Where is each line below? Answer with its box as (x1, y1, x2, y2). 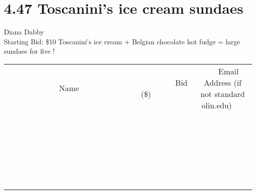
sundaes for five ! (4, 46, 55, 56)
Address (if (204, 76, 242, 88)
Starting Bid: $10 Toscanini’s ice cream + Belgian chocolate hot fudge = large (4, 36, 240, 46)
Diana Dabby (4, 27, 44, 37)
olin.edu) (201, 99, 232, 111)
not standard (200, 88, 245, 99)
